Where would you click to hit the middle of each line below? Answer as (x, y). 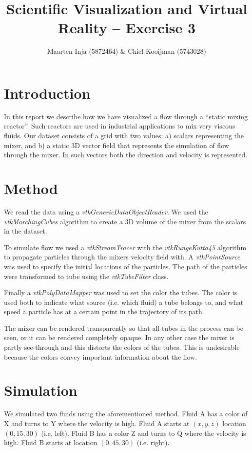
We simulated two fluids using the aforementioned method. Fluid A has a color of (126, 414)
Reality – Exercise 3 (127, 28)
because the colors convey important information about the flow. (101, 356)
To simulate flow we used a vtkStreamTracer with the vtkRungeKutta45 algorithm (125, 247)
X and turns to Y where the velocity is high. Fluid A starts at (97, 423)
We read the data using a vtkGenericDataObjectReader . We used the (106, 211)
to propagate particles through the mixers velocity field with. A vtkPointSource (122, 257)
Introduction (47, 93)
